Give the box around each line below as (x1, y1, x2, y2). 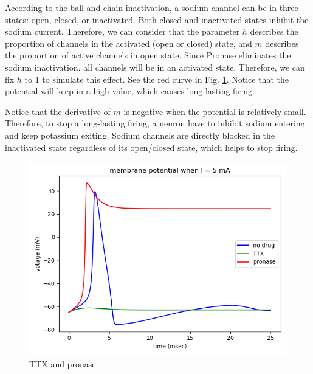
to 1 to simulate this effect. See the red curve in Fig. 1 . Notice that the (24, 72, 289, 85)
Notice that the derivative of (5, 105, 111, 117)
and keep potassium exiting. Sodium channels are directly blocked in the (5, 128, 275, 141)
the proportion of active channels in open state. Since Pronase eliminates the (5, 49, 291, 61)
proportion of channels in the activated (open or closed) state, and (5, 36, 252, 49)
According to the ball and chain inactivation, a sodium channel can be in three (5, 1, 298, 13)
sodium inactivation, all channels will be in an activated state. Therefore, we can (5, 60, 305, 73)
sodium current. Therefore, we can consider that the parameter (5, 25, 240, 38)
